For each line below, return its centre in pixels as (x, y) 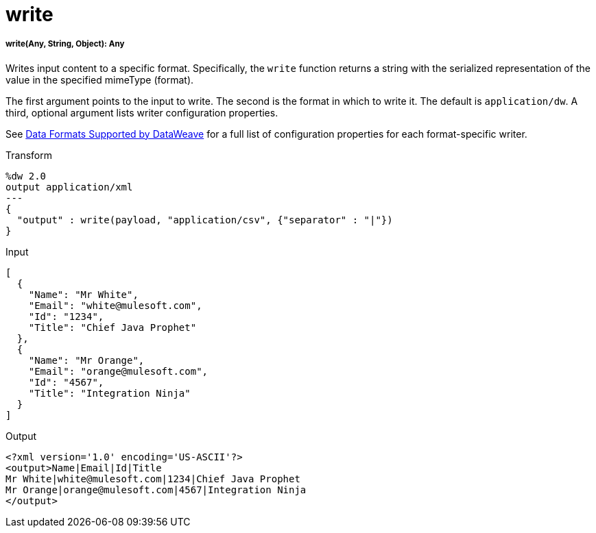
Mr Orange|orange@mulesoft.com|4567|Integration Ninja (156, 489)
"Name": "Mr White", (83, 294)
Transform (29, 155)
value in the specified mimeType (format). (100, 79)
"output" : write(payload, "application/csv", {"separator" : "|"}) (205, 220)
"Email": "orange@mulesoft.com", (118, 371)
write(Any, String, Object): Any (65, 44)
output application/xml (69, 187)
